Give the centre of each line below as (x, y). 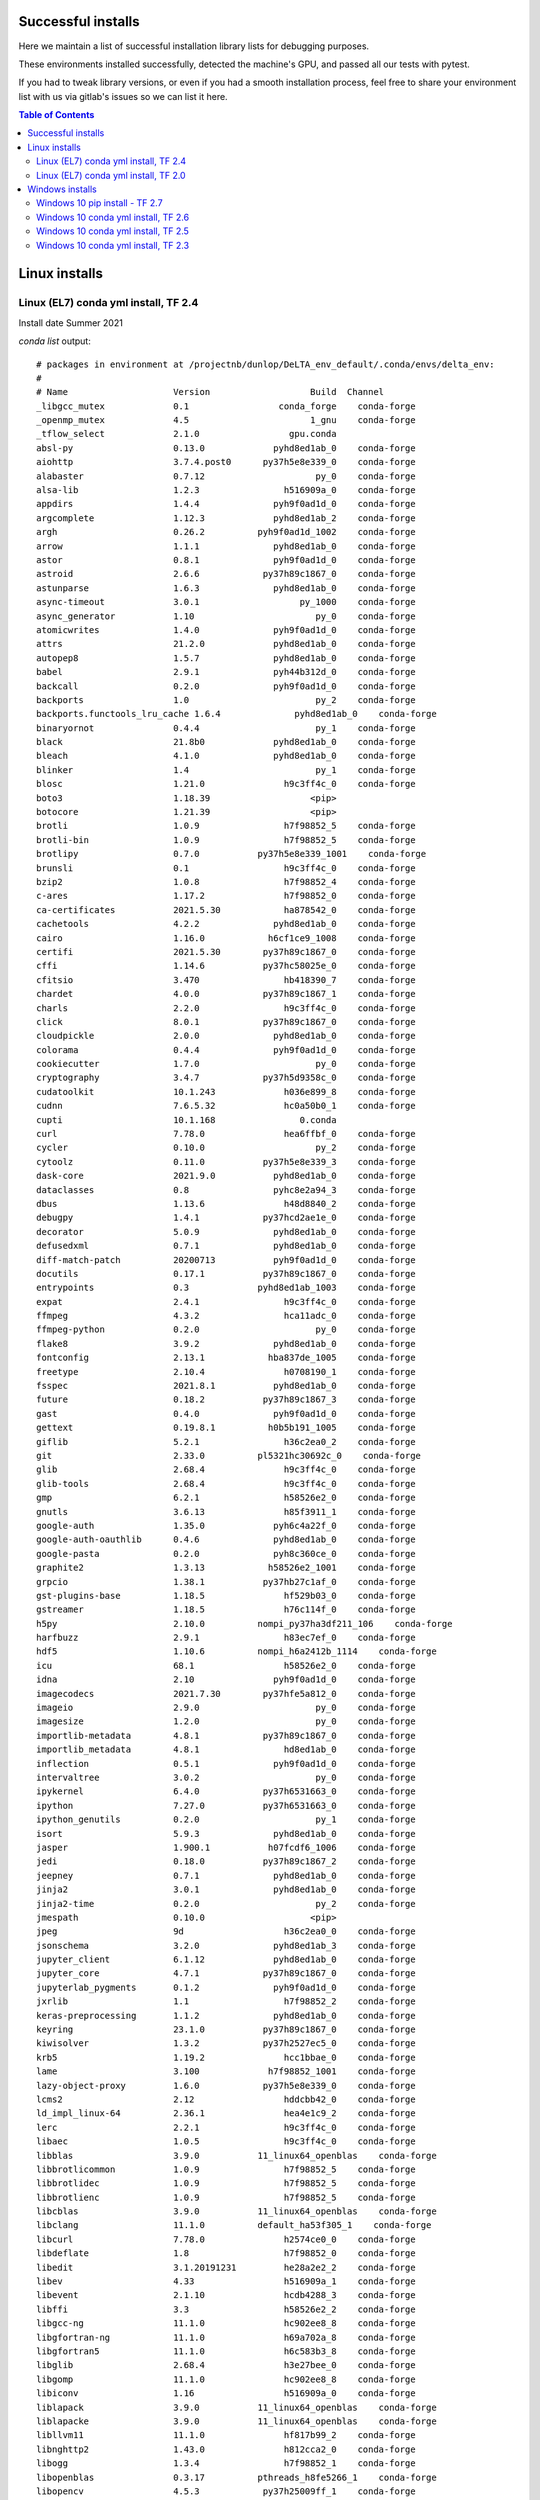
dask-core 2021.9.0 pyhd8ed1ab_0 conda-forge (226, 1176)
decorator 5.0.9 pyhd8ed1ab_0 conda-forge (226, 1231)
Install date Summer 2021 (71, 322)
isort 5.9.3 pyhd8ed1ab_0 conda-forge (226, 1833)
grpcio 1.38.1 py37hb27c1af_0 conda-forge (226, 1581)
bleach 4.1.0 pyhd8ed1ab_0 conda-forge (226, 756)
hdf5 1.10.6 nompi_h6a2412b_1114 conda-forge (236, 1651)
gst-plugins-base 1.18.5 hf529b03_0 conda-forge (226, 1595)
